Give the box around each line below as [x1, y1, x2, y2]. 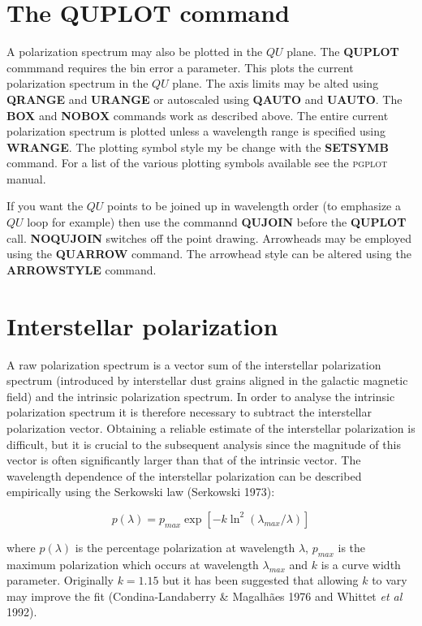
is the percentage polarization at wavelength [75, 538, 295, 555]
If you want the [6, 197, 84, 214]
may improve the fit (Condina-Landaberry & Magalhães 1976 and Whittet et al [6, 587, 403, 604]
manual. [6, 170, 46, 187]
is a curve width [321, 555, 401, 572]
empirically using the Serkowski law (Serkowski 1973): [6, 483, 275, 500]
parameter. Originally [6, 572, 114, 589]
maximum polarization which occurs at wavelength [6, 555, 259, 572]
